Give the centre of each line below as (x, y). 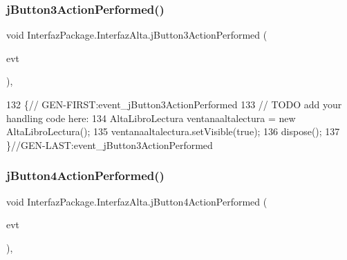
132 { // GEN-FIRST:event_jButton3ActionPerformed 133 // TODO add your (174, 104)
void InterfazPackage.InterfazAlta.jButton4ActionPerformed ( (137, 201)
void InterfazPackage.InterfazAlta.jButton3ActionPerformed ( (137, 35)
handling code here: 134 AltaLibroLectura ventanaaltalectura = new (151, 118)
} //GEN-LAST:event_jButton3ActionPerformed (110, 144)
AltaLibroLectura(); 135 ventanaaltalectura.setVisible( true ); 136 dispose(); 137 (173, 131)
